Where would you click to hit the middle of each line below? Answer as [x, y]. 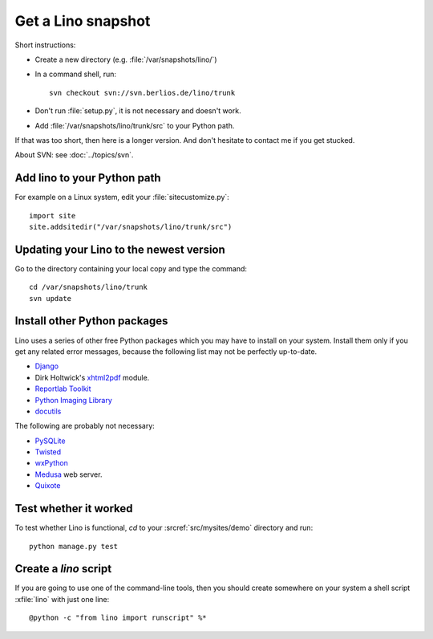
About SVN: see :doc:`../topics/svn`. [74, 155]
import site [53, 216]
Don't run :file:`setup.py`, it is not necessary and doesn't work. [138, 111]
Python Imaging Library [73, 400]
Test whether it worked [74, 509]
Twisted [48, 452]
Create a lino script [63, 569]
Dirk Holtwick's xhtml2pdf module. [92, 377]
